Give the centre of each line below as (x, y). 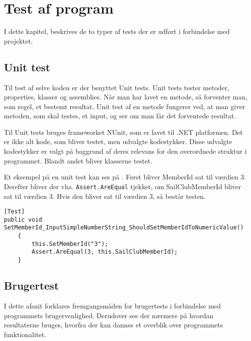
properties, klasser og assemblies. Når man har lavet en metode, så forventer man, (126, 97)
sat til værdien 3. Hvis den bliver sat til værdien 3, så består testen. (105, 196)
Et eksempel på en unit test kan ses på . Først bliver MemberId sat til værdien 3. (125, 177)
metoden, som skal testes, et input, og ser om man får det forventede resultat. (120, 116)
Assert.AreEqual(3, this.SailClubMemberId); (105, 252)
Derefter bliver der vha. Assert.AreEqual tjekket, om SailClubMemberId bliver (123, 186)
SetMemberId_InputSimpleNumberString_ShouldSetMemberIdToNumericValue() (124, 228)
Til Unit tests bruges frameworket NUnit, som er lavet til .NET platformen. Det (124, 132)
